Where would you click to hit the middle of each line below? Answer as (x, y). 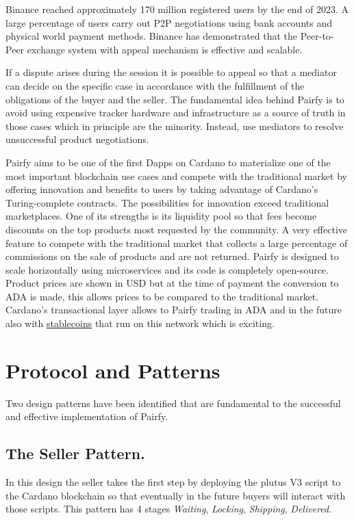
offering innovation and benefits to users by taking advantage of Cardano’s (162, 189)
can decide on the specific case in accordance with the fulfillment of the (155, 85)
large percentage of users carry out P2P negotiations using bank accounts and (169, 22)
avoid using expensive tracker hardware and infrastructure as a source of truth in (176, 113)
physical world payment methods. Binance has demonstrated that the (152, 36)
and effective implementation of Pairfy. (87, 416)
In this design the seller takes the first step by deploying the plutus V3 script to (173, 482)
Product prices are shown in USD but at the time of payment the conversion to (172, 283)
